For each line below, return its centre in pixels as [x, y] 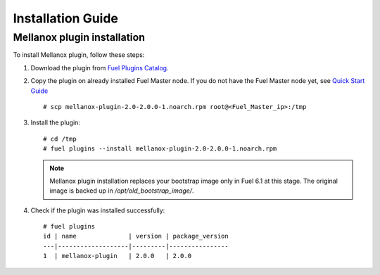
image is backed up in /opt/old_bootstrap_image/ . [122, 191]
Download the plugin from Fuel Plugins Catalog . [100, 68]
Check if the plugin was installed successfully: [98, 210]
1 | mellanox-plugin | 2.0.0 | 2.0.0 [118, 256]
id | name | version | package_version [136, 236]
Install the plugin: [56, 122]
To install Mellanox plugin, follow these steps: [79, 55]
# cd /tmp [60, 139]
